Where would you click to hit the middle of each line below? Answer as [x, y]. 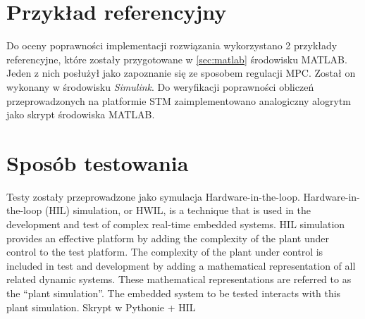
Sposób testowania [98, 162]
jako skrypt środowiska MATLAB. [81, 114]
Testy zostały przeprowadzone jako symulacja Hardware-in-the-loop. [153, 196]
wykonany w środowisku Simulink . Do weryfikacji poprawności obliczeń [160, 86]
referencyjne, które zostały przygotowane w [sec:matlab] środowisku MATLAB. [177, 59]
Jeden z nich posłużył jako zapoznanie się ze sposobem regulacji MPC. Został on [181, 73]
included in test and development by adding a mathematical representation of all [181, 265]
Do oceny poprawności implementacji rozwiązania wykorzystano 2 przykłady [172, 45]
